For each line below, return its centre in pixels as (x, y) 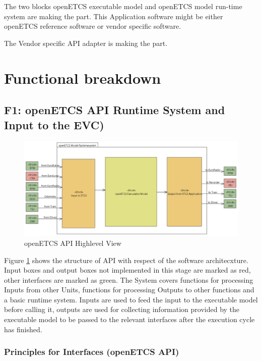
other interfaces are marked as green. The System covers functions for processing (129, 279)
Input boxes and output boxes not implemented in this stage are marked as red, (127, 270)
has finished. (23, 329)
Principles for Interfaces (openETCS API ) (92, 352)
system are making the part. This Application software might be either (114, 16)
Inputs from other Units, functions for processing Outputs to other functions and (129, 290)
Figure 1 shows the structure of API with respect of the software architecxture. (126, 260)
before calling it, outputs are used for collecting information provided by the (122, 309)
